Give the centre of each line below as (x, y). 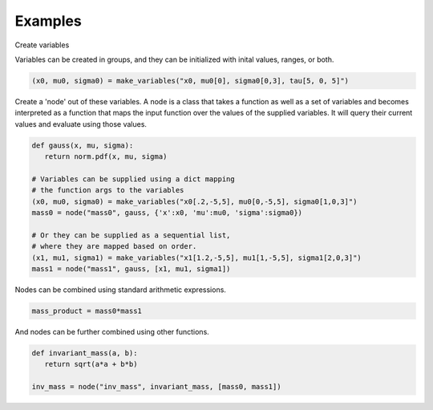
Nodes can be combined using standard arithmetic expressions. (120, 290)
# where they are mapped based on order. (114, 246)
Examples (48, 21)
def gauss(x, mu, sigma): (83, 145)
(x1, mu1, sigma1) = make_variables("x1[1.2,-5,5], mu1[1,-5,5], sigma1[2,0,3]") (197, 258)
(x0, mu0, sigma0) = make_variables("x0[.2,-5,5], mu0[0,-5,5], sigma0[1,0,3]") (194, 201)
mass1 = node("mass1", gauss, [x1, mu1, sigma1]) (131, 268)
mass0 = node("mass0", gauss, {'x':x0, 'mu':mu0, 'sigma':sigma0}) (167, 213)
